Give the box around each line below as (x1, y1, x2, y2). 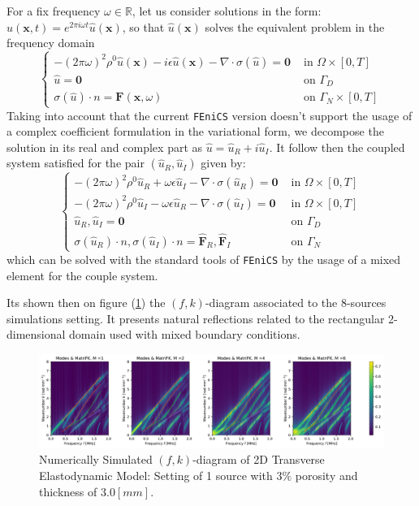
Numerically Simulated (39, 451, 153, 468)
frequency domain (6, 34, 95, 51)
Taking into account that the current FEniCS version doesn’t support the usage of (6, 106, 413, 123)
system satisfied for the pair (6, 154, 145, 171)
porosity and (295, 467, 358, 484)
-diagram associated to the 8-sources (205, 294, 387, 311)
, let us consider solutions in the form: (132, 2, 322, 19)
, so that (122, 18, 165, 35)
